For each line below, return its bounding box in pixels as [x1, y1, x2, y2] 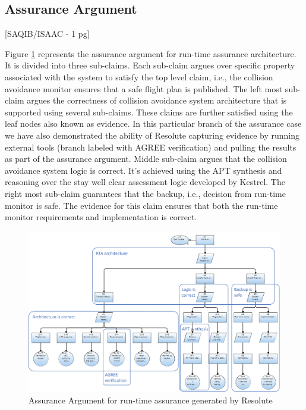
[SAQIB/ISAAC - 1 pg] [5, 27, 90, 40]
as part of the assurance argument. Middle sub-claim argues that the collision [5, 152, 287, 165]
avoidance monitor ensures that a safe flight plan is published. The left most [5, 82, 283, 95]
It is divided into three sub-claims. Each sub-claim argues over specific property [5, 59, 295, 71]
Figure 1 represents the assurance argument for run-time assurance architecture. [5, 47, 296, 60]
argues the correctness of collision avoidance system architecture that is [27, 94, 287, 107]
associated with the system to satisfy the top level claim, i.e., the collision [5, 70, 273, 83]
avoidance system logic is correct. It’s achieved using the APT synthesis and [5, 164, 282, 176]
